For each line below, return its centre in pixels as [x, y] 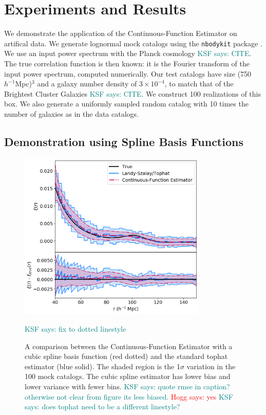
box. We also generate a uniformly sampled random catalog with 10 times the [126, 104]
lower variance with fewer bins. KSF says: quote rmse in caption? [127, 386]
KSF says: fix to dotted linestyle [75, 329]
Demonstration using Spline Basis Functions [124, 141]
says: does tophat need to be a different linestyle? [102, 407]
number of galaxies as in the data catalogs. [71, 113]
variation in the [211, 366]
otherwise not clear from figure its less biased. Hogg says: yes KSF [129, 396]
